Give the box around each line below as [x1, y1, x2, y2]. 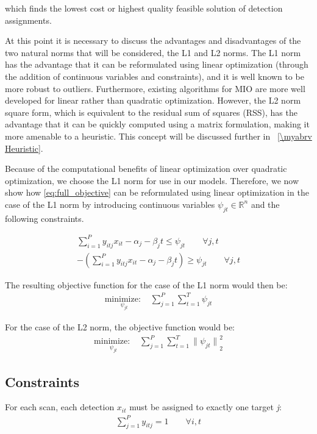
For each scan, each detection [5, 400, 115, 413]
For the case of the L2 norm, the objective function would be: [5, 320, 235, 333]
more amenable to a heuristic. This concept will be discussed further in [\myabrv [5, 129, 312, 142]
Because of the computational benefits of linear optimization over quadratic [5, 162, 287, 175]
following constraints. [5, 212, 84, 224]
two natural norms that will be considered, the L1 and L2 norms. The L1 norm [5, 46, 301, 59]
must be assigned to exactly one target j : [129, 400, 282, 413]
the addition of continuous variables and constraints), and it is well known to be [5, 69, 304, 82]
